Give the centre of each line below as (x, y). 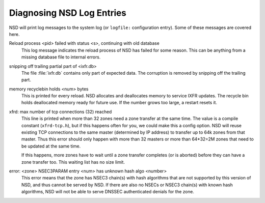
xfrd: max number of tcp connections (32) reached (61, 112)
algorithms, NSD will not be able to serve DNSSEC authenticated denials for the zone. (108, 192)
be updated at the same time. (51, 146)
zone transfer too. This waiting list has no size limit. (73, 162)
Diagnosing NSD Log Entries (68, 13)
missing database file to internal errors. (61, 57)
